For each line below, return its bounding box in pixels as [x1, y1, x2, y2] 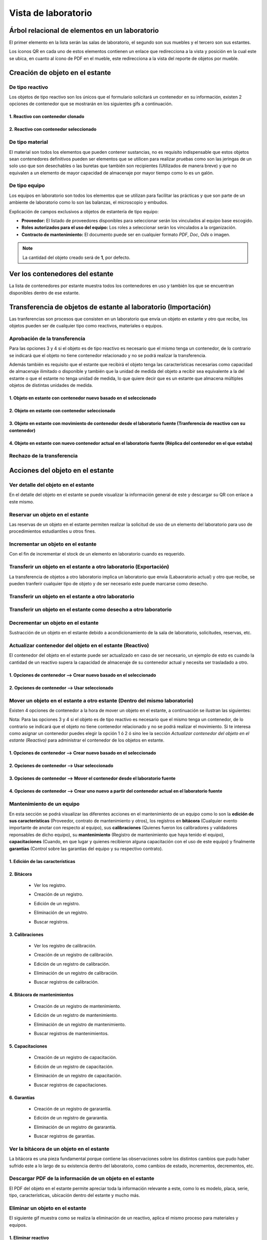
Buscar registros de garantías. [34, 1133, 95, 1139]
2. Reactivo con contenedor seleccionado [9, 126, 96, 132]
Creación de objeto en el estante [9, 68, 111, 77]
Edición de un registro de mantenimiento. [34, 1012, 118, 1018]
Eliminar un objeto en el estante [9, 1204, 87, 1211]
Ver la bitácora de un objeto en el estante [9, 1145, 110, 1152]
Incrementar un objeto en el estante [9, 541, 96, 548]
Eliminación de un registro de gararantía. [34, 1124, 117, 1130]
